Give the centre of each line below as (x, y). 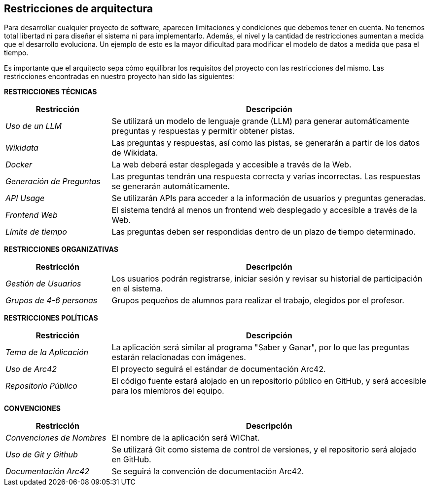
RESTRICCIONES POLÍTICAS (51, 318)
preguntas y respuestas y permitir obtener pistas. (203, 131)
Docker (19, 165)
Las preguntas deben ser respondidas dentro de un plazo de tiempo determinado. (264, 232)
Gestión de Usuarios (43, 284)
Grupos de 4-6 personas (52, 301)
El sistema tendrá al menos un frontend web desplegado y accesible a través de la (264, 210)
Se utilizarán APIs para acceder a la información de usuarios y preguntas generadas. (269, 198)
